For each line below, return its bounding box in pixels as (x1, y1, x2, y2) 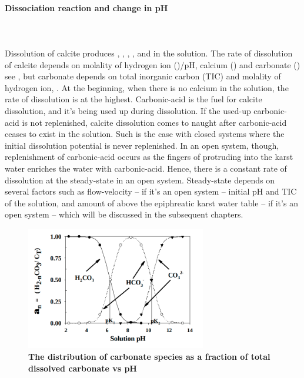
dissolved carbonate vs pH (28, 362, 137, 374)
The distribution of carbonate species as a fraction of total (28, 350, 270, 363)
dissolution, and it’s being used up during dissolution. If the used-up (5, 104, 251, 116)
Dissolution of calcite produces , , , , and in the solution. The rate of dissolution (5, 46, 293, 59)
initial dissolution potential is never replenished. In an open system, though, (5, 139, 279, 151)
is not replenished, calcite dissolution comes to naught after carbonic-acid (22, 116, 287, 128)
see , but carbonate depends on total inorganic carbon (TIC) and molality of (5, 70, 281, 82)
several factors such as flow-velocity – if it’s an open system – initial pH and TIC (5, 185, 297, 198)
